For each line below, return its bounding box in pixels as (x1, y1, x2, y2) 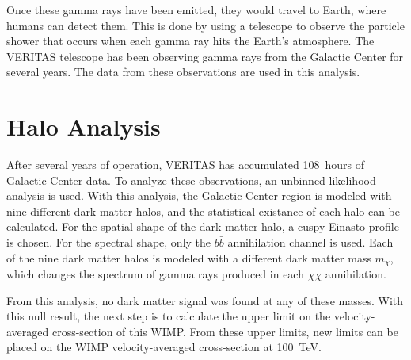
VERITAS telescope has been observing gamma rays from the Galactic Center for (6, 48, 404, 64)
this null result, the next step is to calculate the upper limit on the (6, 308, 331, 324)
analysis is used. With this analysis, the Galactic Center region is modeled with (6, 187, 392, 204)
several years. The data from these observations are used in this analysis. (6, 63, 360, 80)
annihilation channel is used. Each (227, 234, 394, 251)
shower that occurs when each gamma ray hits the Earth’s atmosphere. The (6, 33, 375, 49)
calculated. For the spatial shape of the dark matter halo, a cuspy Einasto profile (6, 218, 399, 235)
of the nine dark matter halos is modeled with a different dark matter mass (6, 249, 371, 266)
